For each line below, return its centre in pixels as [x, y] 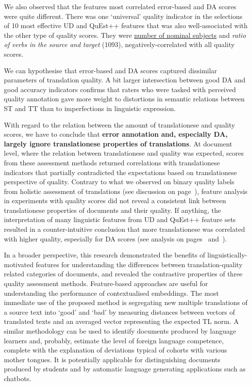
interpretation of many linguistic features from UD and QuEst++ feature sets [120, 219]
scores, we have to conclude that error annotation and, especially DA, [116, 134]
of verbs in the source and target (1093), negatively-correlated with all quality [119, 44]
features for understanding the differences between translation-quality [139, 264]
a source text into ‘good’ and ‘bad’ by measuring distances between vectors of [119, 312]
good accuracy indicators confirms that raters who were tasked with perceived [120, 89]
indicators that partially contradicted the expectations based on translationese [120, 172]
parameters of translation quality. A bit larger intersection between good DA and [125, 80]
